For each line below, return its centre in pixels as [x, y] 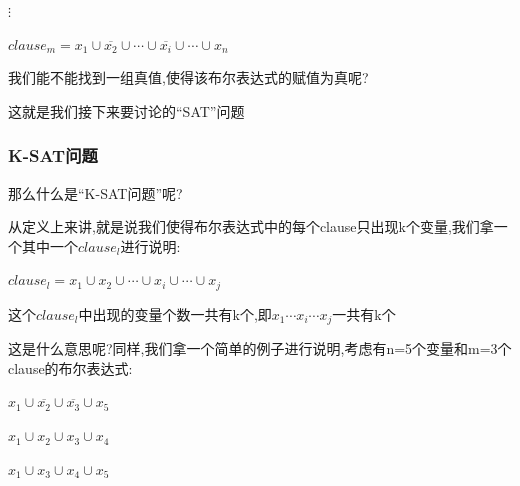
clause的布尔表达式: [70, 367]
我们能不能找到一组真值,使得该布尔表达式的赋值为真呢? [188, 77]
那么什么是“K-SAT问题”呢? [95, 192]
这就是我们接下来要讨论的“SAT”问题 [126, 110]
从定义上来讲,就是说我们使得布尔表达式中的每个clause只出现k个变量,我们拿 [251, 226]
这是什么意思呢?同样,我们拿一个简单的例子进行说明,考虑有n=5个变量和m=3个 [260, 348]
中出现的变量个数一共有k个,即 [175, 313]
